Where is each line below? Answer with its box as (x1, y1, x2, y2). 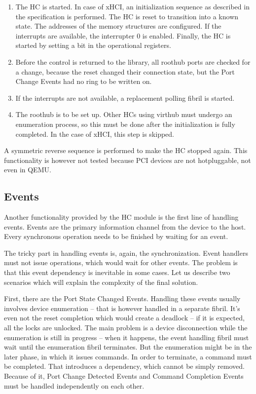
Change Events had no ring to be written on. (15, 76, 152, 86)
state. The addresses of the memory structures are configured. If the (15, 21, 221, 31)
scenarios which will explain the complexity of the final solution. (4, 276, 198, 287)
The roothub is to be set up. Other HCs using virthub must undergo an (15, 109, 232, 119)
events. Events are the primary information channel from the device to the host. (4, 221, 246, 232)
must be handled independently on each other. (4, 380, 145, 391)
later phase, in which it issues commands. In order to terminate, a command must (4, 351, 252, 361)
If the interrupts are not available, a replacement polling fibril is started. (15, 92, 235, 103)
